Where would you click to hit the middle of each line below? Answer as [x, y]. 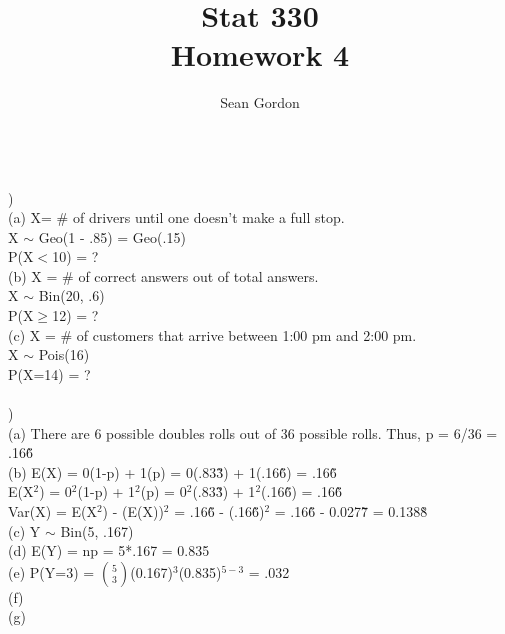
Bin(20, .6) [71, 295]
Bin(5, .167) [97, 530]
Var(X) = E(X [52, 511]
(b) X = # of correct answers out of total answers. [163, 275]
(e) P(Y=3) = [51, 571]
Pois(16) [64, 354]
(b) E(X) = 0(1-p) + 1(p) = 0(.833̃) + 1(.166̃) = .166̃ [172, 471]
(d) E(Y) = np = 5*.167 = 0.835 [109, 550]
